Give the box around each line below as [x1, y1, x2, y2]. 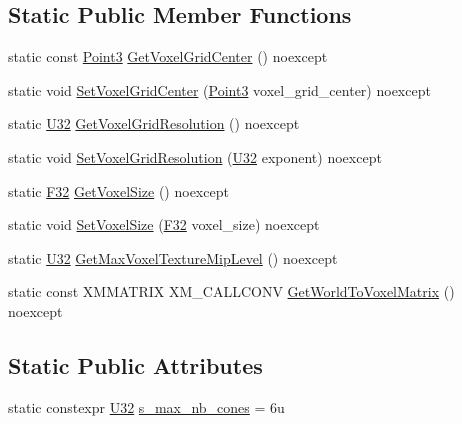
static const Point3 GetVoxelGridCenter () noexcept [8, 46, 328, 67]
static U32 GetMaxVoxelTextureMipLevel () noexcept [8, 247, 338, 268]
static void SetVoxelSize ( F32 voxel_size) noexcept [8, 214, 320, 235]
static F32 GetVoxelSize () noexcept [8, 180, 229, 201]
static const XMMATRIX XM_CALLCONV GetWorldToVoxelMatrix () [8, 281, 455, 302]
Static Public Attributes [8, 349, 263, 380]
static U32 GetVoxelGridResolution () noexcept [8, 113, 300, 134]
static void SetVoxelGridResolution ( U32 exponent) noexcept [8, 146, 382, 167]
